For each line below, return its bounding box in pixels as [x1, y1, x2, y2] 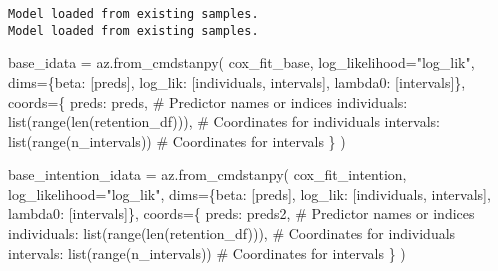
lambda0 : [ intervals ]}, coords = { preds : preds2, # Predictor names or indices [8, 203, 475, 224]
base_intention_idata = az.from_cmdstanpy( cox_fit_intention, [8, 164, 407, 185]
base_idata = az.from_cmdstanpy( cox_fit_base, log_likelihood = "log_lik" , [8, 52, 475, 73]
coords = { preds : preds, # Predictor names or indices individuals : [8, 91, 408, 112]
